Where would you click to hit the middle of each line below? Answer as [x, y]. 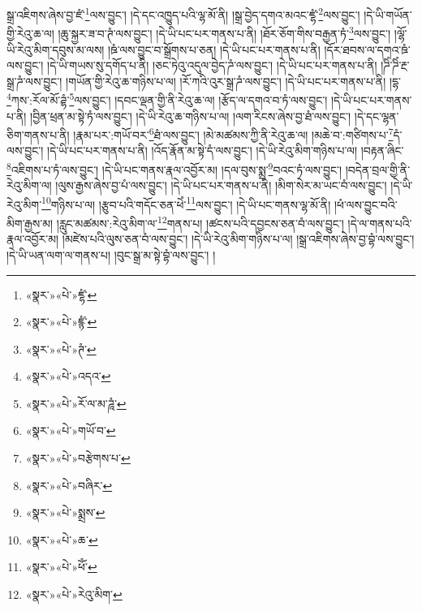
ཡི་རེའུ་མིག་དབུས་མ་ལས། [56, 49]
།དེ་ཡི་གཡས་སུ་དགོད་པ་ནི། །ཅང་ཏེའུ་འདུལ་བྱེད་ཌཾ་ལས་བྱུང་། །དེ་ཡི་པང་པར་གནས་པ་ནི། [212, 65]
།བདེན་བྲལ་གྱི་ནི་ [378, 169]
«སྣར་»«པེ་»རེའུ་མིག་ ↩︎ [74, 594]
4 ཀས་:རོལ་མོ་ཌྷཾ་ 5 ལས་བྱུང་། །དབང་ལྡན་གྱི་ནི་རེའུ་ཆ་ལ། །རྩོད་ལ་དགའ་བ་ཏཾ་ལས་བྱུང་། [167, 99]
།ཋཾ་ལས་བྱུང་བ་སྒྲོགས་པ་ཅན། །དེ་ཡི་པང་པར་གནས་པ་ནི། [214, 49]
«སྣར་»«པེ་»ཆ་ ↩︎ [62, 539]
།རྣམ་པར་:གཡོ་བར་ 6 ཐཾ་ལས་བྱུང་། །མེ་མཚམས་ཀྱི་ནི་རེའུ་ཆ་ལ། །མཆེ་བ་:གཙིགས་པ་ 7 [233, 133]
